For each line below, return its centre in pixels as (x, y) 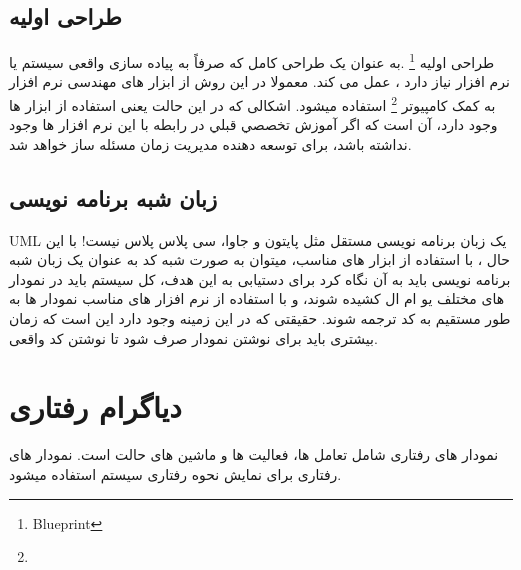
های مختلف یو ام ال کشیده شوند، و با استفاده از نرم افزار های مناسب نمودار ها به (257, 298)
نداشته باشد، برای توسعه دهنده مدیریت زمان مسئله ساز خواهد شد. (210, 143)
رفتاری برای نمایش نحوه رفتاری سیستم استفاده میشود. (175, 473)
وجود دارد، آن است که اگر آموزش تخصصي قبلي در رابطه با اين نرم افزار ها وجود (253, 124)
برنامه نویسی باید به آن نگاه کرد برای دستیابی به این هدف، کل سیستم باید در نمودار (260, 278)
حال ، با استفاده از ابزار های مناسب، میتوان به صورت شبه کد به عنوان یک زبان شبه (259, 259)
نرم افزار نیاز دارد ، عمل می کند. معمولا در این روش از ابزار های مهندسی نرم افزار (259, 81)
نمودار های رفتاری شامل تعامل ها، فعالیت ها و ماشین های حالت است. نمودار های (254, 454)
